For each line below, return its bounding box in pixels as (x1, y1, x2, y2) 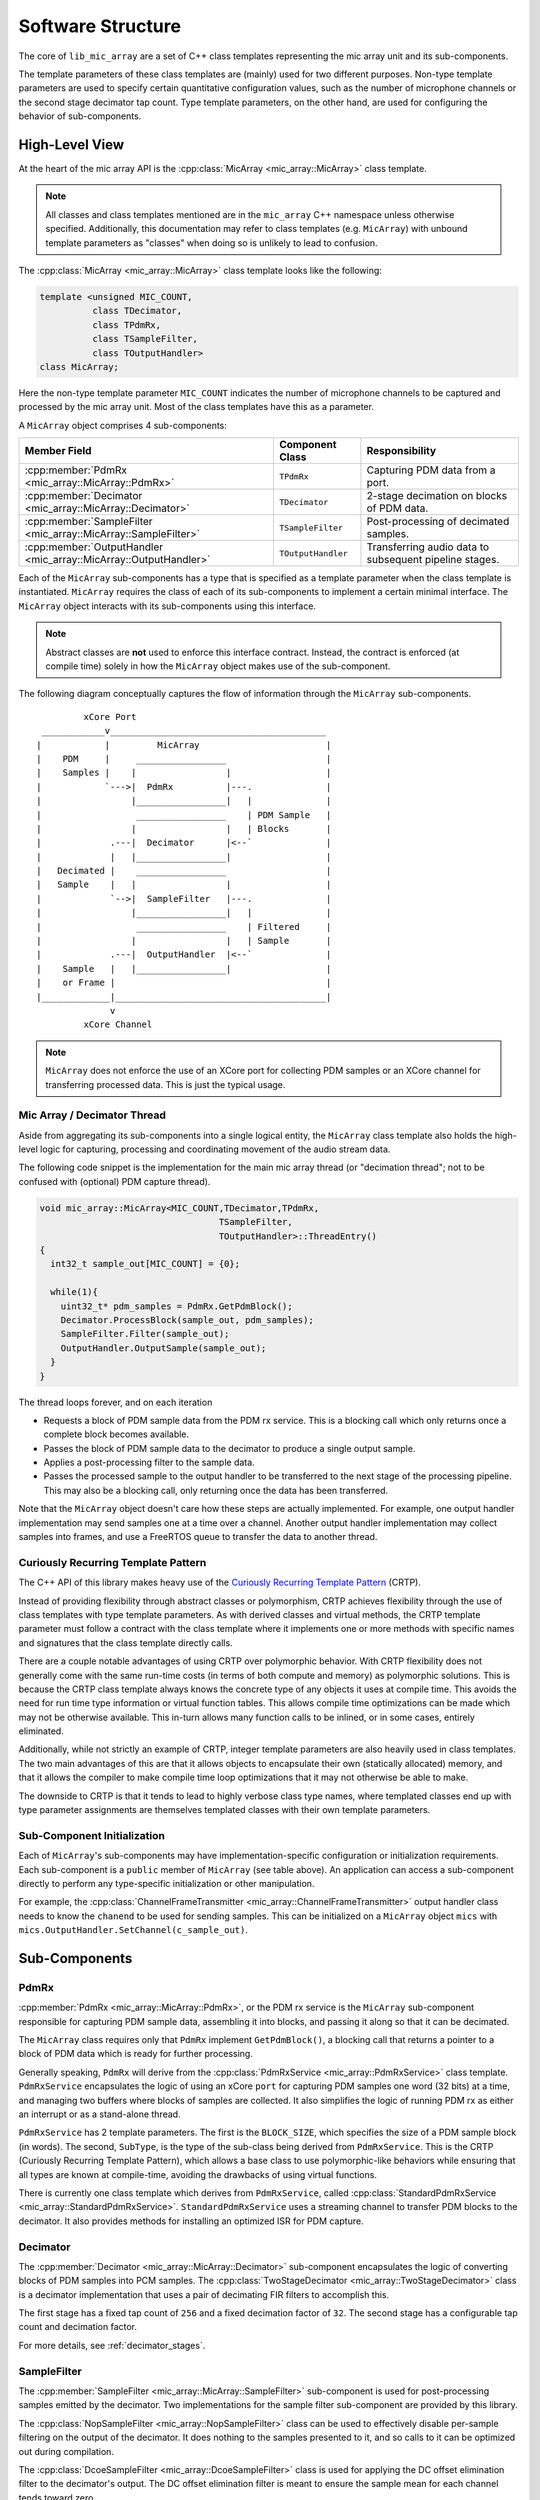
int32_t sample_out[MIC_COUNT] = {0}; (50, 1258, 240, 1270)
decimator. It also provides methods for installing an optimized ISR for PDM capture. (18, 2215, 364, 2227)
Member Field (24, 444, 92, 458)
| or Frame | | (36, 977, 332, 989)
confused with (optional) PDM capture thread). (18, 1175, 211, 1187)
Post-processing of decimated (366, 515, 510, 529)
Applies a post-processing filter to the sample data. (43, 1456, 255, 1469)
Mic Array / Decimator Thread (18, 1108, 167, 1122)
